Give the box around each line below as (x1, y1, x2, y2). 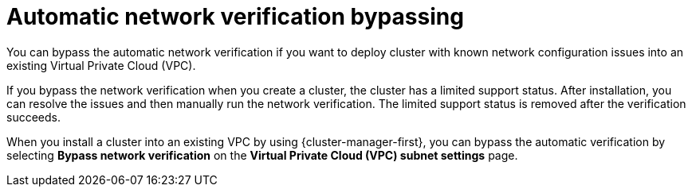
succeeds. (6, 110, 61, 124)
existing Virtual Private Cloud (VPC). (6, 58, 196, 72)
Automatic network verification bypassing (6, 3, 464, 30)
